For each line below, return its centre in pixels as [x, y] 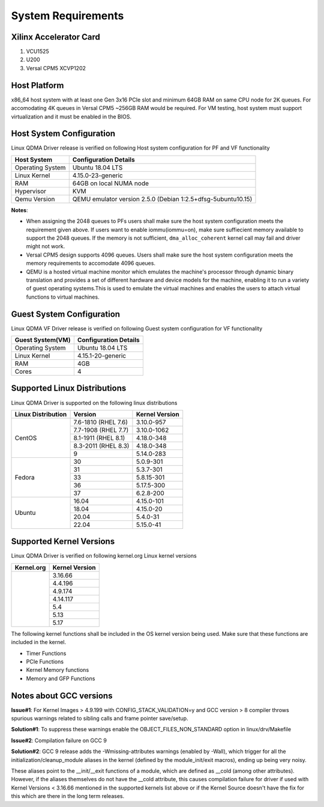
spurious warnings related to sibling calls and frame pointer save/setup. [100, 719]
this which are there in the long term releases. [68, 796]
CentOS [26, 437]
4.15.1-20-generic [101, 356]
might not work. [46, 246]
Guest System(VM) [43, 340]
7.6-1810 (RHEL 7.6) [101, 422]
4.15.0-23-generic [97, 175]
